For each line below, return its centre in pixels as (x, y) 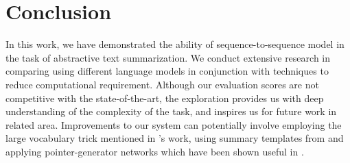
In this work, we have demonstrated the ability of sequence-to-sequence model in (175, 44)
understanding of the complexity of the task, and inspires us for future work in (171, 111)
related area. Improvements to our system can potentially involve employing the (174, 124)
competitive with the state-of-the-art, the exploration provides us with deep (165, 98)
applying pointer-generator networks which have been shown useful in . (155, 151)
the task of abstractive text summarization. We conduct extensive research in (168, 57)
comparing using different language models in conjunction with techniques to (167, 71)
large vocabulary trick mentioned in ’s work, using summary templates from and (175, 138)
